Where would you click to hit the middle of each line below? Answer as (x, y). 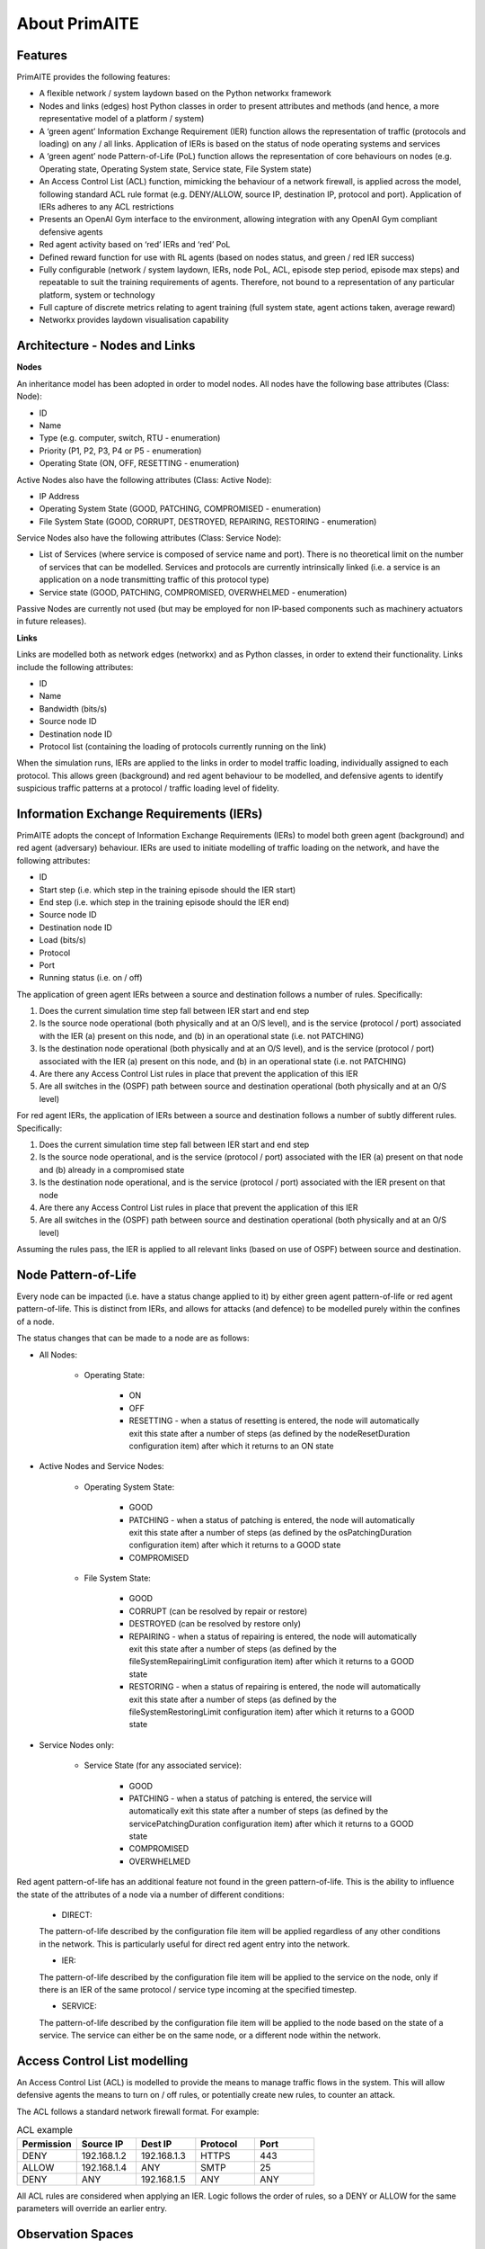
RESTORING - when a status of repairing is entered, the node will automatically (275, 1687)
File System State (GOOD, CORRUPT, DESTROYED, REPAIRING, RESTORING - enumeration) (208, 521)
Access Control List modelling (102, 2061)
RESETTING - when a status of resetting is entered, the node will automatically (274, 1420)
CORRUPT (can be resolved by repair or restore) (218, 1611)
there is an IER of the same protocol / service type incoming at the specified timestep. (198, 1989)
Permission (47, 2144)
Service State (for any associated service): (163, 1765)
